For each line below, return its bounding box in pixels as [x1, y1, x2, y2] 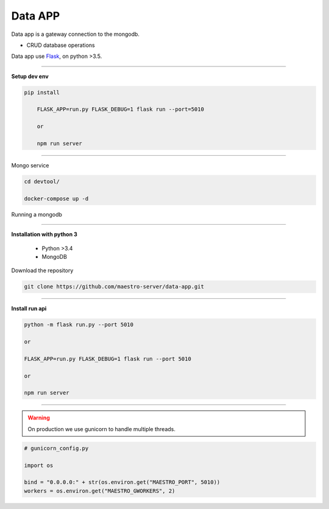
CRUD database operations [26, 41, 95, 49]
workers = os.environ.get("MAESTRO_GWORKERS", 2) [24, 487, 175, 494]
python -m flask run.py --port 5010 [24, 321, 134, 328]
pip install [24, 89, 60, 96]
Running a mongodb [11, 211, 62, 218]
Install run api [11, 305, 47, 312]
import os [24, 462, 54, 469]
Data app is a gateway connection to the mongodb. [11, 30, 140, 38]
